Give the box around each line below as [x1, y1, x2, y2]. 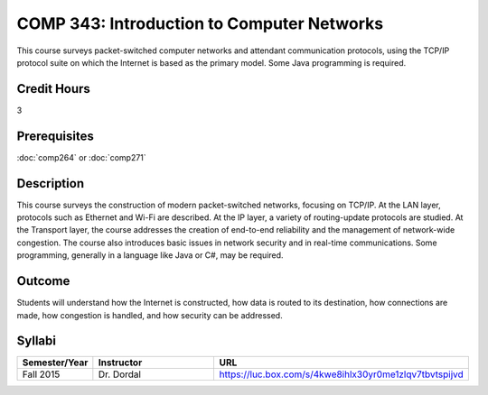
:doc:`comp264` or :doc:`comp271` [16, 152, 146, 162]
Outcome [16, 273, 70, 289]
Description [16, 176, 85, 191]
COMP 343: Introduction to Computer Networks [16, 14, 384, 33]
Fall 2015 [22, 368, 61, 381]
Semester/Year [22, 356, 89, 369]
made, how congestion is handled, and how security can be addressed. [16, 309, 284, 320]
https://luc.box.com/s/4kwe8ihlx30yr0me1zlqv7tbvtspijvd [219, 368, 465, 381]
